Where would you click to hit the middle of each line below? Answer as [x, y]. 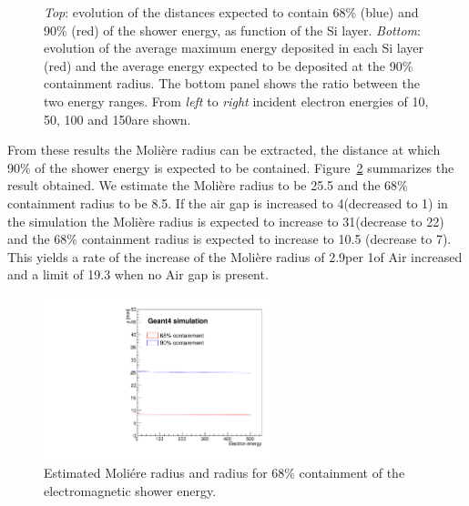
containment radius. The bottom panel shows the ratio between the [232, 83]
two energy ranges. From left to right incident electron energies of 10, [236, 101]
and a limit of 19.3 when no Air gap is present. [138, 274]
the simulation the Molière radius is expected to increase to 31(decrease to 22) [226, 221]
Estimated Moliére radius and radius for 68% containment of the [224, 473]
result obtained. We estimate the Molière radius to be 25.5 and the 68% [208, 185]
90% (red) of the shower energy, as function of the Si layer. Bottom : [232, 30]
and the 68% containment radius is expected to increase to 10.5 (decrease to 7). [229, 239]
